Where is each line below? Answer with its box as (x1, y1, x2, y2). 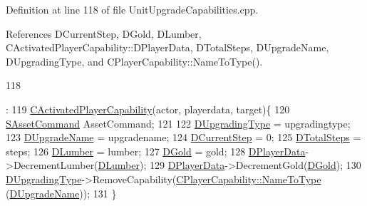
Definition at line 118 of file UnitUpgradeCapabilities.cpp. (6, 2, 259, 16)
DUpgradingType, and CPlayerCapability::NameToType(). (6, 53, 263, 68)
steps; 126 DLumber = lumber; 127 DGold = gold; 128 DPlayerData (6, 143, 306, 158)
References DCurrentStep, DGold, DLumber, (6, 26, 202, 41)
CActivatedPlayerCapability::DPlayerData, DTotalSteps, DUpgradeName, (6, 40, 329, 55)
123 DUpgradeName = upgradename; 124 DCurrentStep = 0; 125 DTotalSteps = (6, 130, 361, 145)
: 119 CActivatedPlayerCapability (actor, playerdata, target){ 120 (6, 101, 290, 116)
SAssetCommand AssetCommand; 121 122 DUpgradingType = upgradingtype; (6, 115, 351, 130)
